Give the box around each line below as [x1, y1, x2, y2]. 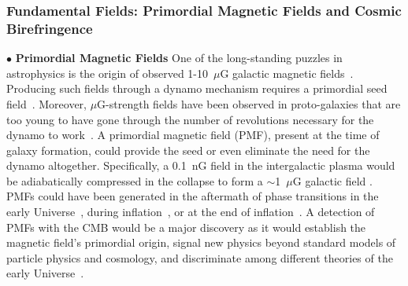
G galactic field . [292, 172, 373, 189]
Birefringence [6, 18, 93, 38]
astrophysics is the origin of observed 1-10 [6, 64, 208, 81]
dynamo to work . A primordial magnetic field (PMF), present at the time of [6, 126, 380, 143]
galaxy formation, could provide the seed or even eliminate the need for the [6, 141, 370, 158]
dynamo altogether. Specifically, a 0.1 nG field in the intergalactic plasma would [6, 157, 395, 174]
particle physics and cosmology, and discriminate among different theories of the [6, 249, 393, 266]
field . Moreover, [6, 95, 87, 112]
